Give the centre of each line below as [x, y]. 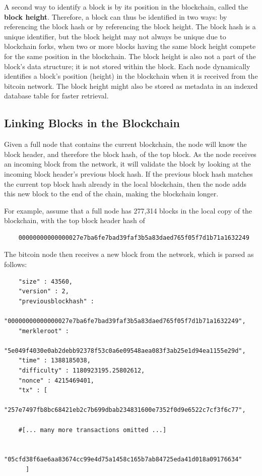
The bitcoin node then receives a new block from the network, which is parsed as [129, 254]
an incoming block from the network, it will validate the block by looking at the [127, 164]
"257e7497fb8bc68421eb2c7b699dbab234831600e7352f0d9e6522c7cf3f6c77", [125, 410]
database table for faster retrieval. [56, 96]
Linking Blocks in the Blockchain [92, 123]
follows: [16, 264]
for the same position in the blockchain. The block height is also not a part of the [130, 56]
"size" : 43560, [46, 281]
